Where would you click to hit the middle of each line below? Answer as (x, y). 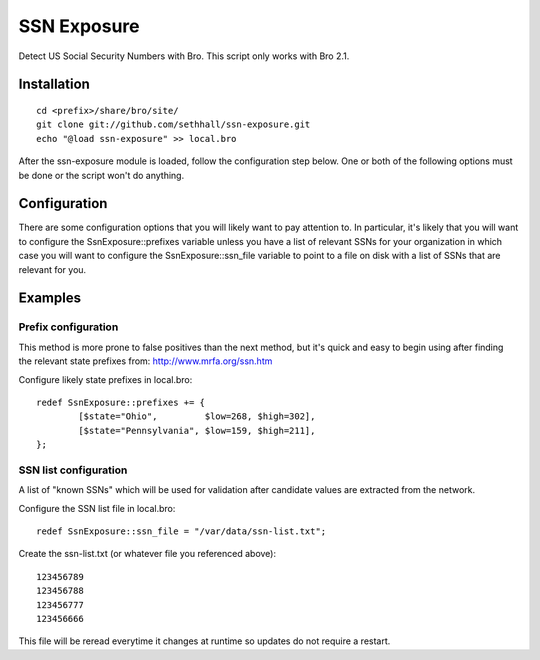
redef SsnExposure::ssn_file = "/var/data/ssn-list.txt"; (181, 531)
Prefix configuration (68, 327)
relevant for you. (52, 269)
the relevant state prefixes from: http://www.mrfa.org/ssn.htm (145, 361)
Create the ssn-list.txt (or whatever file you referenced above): (147, 554)
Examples (50, 298)
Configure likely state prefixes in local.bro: (105, 379)
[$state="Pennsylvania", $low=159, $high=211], (197, 430)
